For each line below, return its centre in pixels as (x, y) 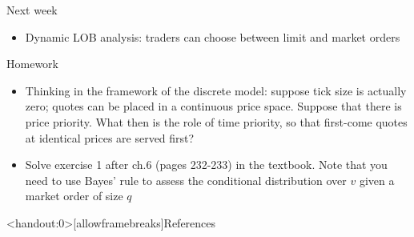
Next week (32, 10)
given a (377, 180)
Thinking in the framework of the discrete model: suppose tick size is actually (216, 90)
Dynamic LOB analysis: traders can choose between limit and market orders (213, 36)
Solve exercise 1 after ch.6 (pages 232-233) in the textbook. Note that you (206, 165)
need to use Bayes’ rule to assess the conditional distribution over (186, 180)
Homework (32, 64)
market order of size (74, 196)
